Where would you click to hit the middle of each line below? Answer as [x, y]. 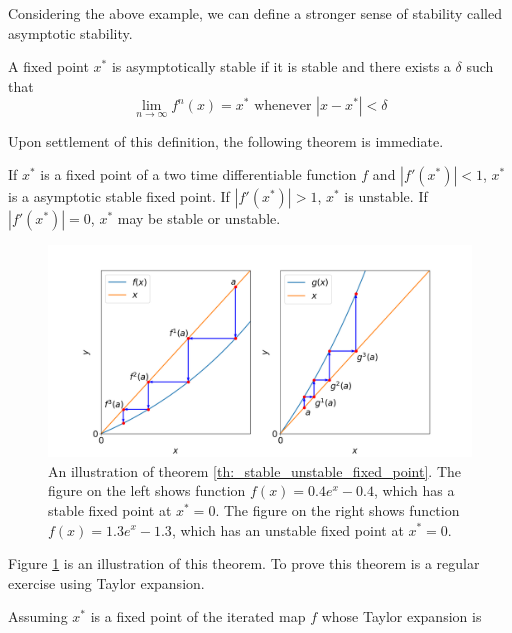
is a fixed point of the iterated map [198, 616]
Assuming [38, 616]
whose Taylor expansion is [401, 616]
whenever [283, 106]
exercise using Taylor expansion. [106, 582]
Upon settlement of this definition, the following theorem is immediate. [226, 140]
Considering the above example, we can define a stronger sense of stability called [255, 13]
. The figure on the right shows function [337, 509]
